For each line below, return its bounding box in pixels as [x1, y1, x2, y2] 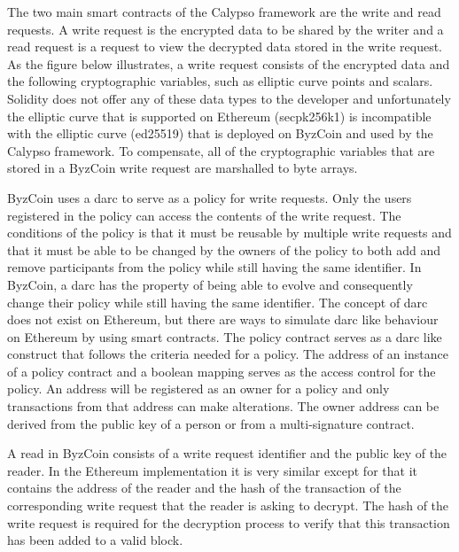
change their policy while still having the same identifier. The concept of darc [7, 292, 428, 311]
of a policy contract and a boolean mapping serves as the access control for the [7, 362, 436, 380]
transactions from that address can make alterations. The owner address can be [7, 397, 440, 416]
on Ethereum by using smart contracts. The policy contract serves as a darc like [7, 327, 442, 346]
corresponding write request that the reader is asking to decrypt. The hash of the [7, 496, 449, 515]
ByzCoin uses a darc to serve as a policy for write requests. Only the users [7, 188, 412, 206]
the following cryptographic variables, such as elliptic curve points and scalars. [7, 72, 433, 90]
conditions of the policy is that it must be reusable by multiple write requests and [7, 223, 452, 242]
